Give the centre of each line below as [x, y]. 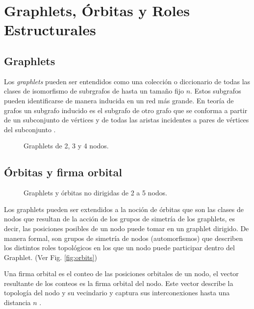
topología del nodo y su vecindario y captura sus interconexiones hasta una [117, 293]
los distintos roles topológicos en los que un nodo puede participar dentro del [119, 248]
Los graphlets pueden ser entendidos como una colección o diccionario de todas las [127, 81]
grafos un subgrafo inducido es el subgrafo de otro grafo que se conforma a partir [126, 110]
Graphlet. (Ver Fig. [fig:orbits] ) [51, 257]
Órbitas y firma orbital [63, 172]
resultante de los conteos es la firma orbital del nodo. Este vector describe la [119, 283]
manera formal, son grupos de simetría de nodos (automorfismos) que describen [124, 238]
